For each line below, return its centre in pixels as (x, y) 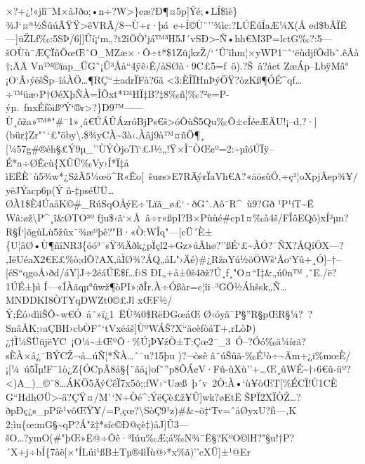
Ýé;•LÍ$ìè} (213, 11)
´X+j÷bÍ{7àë (35, 451)
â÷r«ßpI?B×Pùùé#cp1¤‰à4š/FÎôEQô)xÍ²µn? (247, 217)
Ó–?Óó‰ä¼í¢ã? (271, 341)
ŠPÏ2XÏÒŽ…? (273, 396)
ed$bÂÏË (328, 24)
